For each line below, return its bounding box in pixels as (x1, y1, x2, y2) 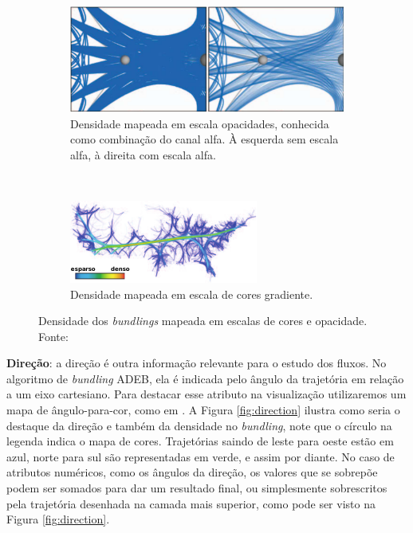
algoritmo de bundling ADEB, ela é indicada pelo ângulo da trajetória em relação (6, 370, 404, 386)
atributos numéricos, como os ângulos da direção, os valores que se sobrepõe (6, 464, 378, 480)
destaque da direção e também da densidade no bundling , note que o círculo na (6, 417, 392, 433)
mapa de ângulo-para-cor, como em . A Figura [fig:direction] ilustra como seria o (6, 402, 400, 418)
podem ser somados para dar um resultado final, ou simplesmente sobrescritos (6, 480, 387, 496)
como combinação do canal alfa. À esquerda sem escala (70, 131, 339, 147)
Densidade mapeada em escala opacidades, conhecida (70, 115, 329, 131)
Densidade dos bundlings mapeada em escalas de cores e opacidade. (38, 312, 368, 329)
